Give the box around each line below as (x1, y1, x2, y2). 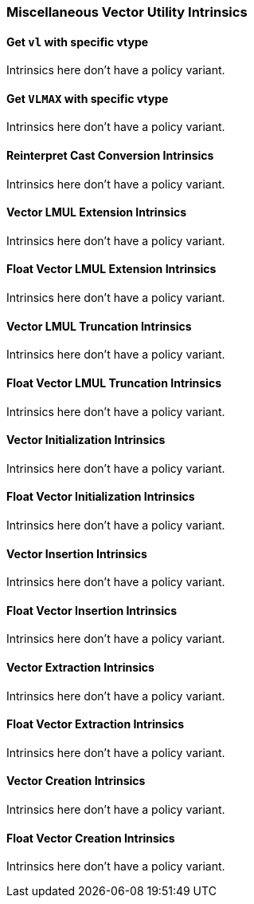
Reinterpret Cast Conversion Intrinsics (6, 149, 214, 163)
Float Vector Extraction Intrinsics (6, 717, 185, 732)
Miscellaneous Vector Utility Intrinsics (6, 4, 248, 20)
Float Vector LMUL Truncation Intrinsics (6, 375, 221, 390)
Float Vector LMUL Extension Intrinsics (6, 262, 217, 276)
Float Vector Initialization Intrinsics (6, 490, 195, 504)
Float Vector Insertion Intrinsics (6, 603, 178, 617)
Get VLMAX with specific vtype (6, 91, 169, 105)
